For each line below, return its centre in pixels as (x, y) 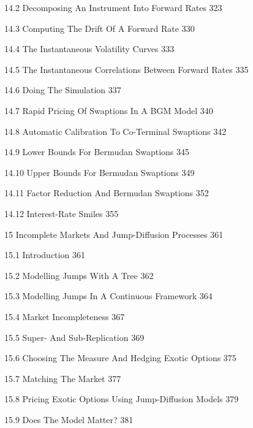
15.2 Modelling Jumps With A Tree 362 (79, 275)
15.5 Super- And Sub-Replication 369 (74, 337)
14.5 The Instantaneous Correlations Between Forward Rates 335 (126, 69)
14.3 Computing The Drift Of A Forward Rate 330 (100, 28)
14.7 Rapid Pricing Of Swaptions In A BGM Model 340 (109, 110)
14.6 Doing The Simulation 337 (63, 90)
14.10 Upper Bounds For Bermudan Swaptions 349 (100, 172)
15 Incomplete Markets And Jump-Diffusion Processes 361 (114, 234)
